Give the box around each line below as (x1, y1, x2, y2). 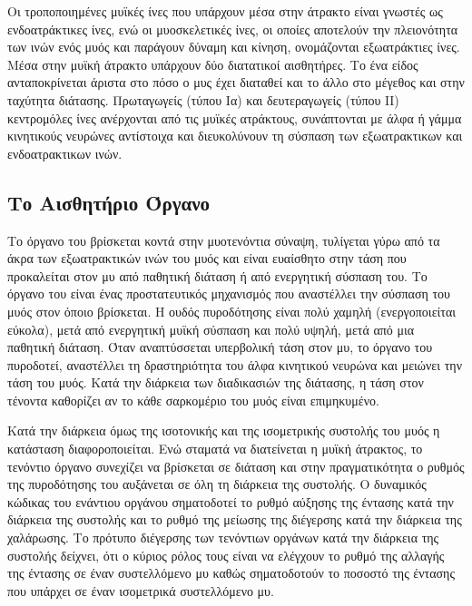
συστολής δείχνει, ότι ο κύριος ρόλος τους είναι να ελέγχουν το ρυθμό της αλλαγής (7, 545, 445, 564)
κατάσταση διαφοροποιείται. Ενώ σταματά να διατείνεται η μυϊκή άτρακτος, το (7, 439, 423, 458)
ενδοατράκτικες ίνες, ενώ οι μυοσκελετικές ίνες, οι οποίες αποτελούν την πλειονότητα (7, 19, 458, 38)
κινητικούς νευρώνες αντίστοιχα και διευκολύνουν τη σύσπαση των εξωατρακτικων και (7, 126, 463, 145)
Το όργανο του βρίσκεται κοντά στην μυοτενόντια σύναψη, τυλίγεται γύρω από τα (7, 230, 440, 249)
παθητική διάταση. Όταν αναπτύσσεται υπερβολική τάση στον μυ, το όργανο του (7, 337, 433, 357)
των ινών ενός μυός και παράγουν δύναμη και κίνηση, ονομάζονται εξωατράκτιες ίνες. (7, 37, 460, 56)
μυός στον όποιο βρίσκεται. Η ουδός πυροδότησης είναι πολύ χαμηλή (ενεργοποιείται (7, 301, 457, 320)
